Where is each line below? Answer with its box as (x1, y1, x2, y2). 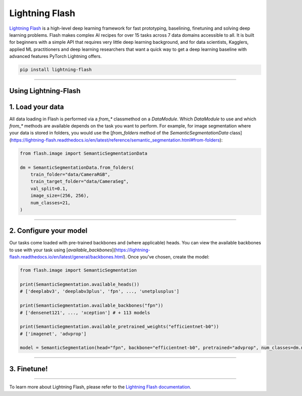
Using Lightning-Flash (9, 86, 81, 95)
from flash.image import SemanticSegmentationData (20, 150, 148, 156)
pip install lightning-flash (20, 67, 92, 73)
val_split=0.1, (30, 185, 68, 191)
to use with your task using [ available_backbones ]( (9, 247, 116, 253)
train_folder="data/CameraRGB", (30, 171, 111, 177)
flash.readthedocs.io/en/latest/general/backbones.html (9, 254, 124, 260)
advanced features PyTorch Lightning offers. (9, 53, 102, 59)
